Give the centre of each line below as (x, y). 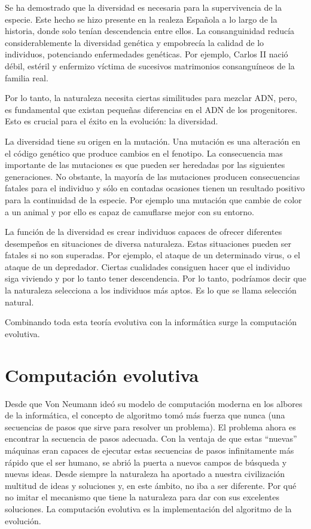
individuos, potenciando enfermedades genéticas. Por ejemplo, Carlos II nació (147, 54)
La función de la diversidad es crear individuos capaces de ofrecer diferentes (144, 232)
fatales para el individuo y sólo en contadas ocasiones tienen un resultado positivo (155, 188)
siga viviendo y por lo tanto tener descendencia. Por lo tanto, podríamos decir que (155, 278)
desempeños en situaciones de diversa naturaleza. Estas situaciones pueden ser (148, 243)
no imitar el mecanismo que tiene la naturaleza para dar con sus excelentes (142, 497)
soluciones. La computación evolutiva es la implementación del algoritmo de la (148, 508)
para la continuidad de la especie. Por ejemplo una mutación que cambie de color (153, 199)
